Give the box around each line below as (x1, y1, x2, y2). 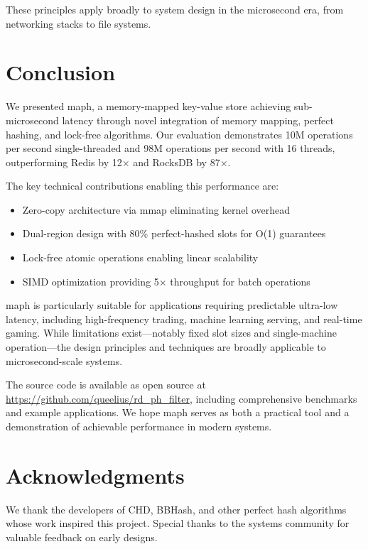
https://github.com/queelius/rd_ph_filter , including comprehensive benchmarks (6, 391, 357, 406)
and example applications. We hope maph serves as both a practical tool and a (6, 405, 350, 420)
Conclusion (6, 58, 116, 87)
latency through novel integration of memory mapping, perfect (62, 112, 334, 127)
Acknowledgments (6, 460, 185, 489)
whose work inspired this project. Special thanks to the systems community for (6, 516, 350, 531)
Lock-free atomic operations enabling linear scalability (22, 250, 259, 265)
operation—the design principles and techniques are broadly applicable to (6, 339, 326, 354)
